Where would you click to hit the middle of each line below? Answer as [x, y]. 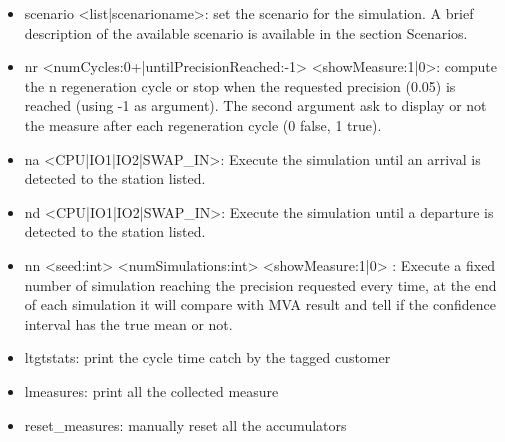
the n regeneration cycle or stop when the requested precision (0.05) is [240, 85]
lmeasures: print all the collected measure [151, 390]
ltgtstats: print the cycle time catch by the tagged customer [207, 357]
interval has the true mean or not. [128, 323]
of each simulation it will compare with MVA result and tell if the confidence [260, 304]
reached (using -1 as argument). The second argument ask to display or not [255, 105]
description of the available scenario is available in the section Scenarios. [246, 32]
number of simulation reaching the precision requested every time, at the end [260, 284]
